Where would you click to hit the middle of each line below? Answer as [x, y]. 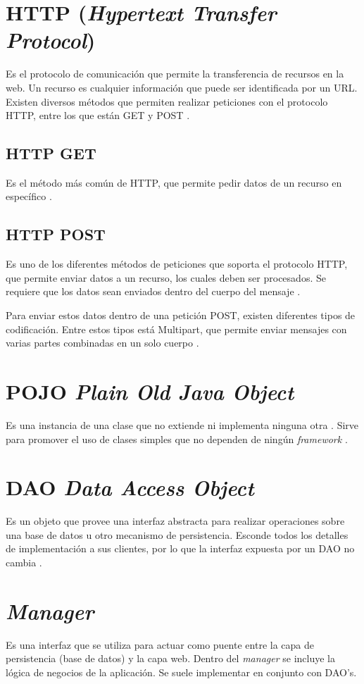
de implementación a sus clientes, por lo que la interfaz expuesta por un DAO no [180, 548]
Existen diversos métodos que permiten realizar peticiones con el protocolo [167, 101]
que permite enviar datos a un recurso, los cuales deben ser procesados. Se [166, 277]
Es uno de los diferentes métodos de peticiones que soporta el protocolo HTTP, [177, 264]
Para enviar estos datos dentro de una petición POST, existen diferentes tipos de [181, 315]
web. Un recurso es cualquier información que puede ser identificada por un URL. [182, 87]
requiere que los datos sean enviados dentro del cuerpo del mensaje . [153, 291]
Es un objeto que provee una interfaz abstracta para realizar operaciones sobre [175, 521]
